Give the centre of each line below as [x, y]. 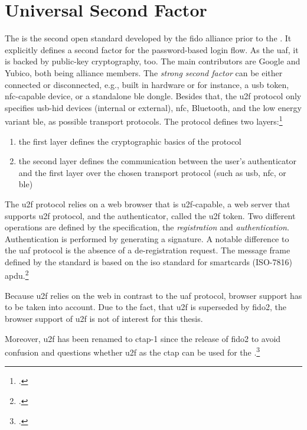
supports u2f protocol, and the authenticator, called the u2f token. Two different [150, 215]
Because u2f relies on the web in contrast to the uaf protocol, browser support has [153, 295]
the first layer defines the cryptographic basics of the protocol [130, 141]
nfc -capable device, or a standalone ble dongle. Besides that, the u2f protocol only [153, 96]
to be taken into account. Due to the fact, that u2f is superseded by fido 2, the [146, 307]
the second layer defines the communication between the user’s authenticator [157, 161]
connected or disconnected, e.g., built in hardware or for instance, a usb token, [147, 84]
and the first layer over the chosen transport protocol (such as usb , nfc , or [152, 172]
